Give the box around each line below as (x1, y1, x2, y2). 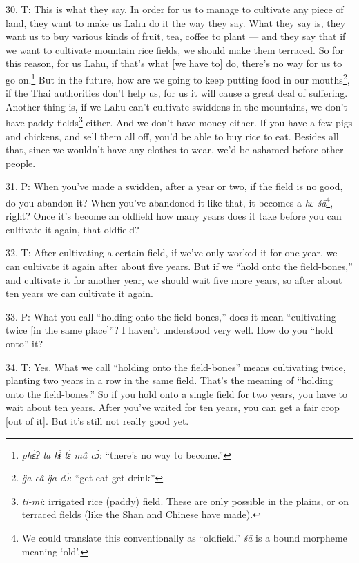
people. (6, 155, 36, 170)
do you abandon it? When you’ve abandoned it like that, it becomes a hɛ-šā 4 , (6, 193, 333, 209)
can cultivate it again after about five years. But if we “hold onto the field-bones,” (6, 259, 353, 274)
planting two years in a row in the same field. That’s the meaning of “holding (6, 373, 333, 388)
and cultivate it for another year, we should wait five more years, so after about (6, 272, 342, 287)
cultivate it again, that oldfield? (6, 222, 139, 236)
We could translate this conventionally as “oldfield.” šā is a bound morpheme (21, 530, 347, 544)
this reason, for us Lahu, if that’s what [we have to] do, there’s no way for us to (6, 56, 342, 70)
